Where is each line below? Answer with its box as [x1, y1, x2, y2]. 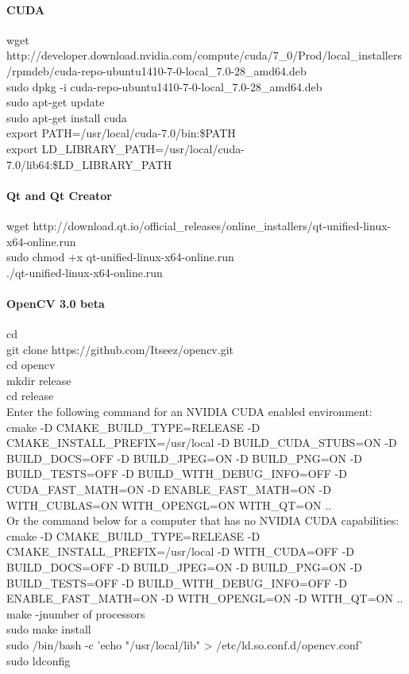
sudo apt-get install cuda [6, 109, 127, 125]
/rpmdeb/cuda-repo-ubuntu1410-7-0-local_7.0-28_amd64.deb [6, 62, 307, 79]
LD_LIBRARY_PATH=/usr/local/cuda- [41, 140, 245, 156]
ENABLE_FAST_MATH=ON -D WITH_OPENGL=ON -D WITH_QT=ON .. [6, 590, 403, 607]
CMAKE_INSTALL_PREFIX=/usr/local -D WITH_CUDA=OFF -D [6, 543, 355, 560]
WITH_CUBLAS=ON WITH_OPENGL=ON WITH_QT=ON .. [6, 496, 332, 513]
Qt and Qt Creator [6, 187, 112, 203]
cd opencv [6, 356, 56, 373]
